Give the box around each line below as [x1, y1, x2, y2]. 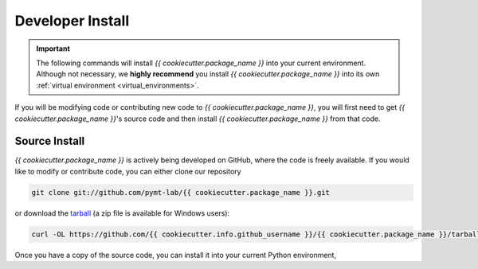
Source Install [14, 134, 85, 148]
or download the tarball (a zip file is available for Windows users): [14, 208, 230, 218]
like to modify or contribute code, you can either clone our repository [14, 166, 242, 176]
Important [36, 44, 71, 53]
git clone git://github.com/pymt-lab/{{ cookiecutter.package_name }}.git [31, 188, 331, 197]
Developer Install [14, 12, 130, 29]
